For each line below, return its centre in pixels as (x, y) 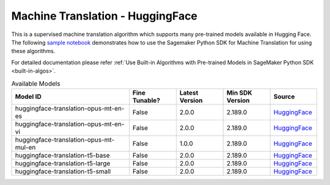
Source (284, 96)
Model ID (28, 96)
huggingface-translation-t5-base (62, 155)
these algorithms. (33, 51)
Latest (189, 93)
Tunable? (146, 100)
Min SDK (239, 93)
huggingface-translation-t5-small (63, 171)
